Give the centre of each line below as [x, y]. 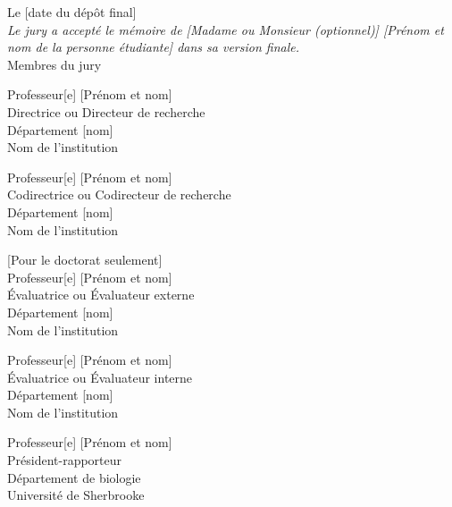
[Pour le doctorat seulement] [85, 260]
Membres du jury [54, 64]
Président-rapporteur [65, 460]
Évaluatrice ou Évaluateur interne [100, 377]
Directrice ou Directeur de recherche [106, 111]
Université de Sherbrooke [76, 495]
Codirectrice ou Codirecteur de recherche [119, 194]
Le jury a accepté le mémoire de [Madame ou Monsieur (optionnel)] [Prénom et [226, 29]
